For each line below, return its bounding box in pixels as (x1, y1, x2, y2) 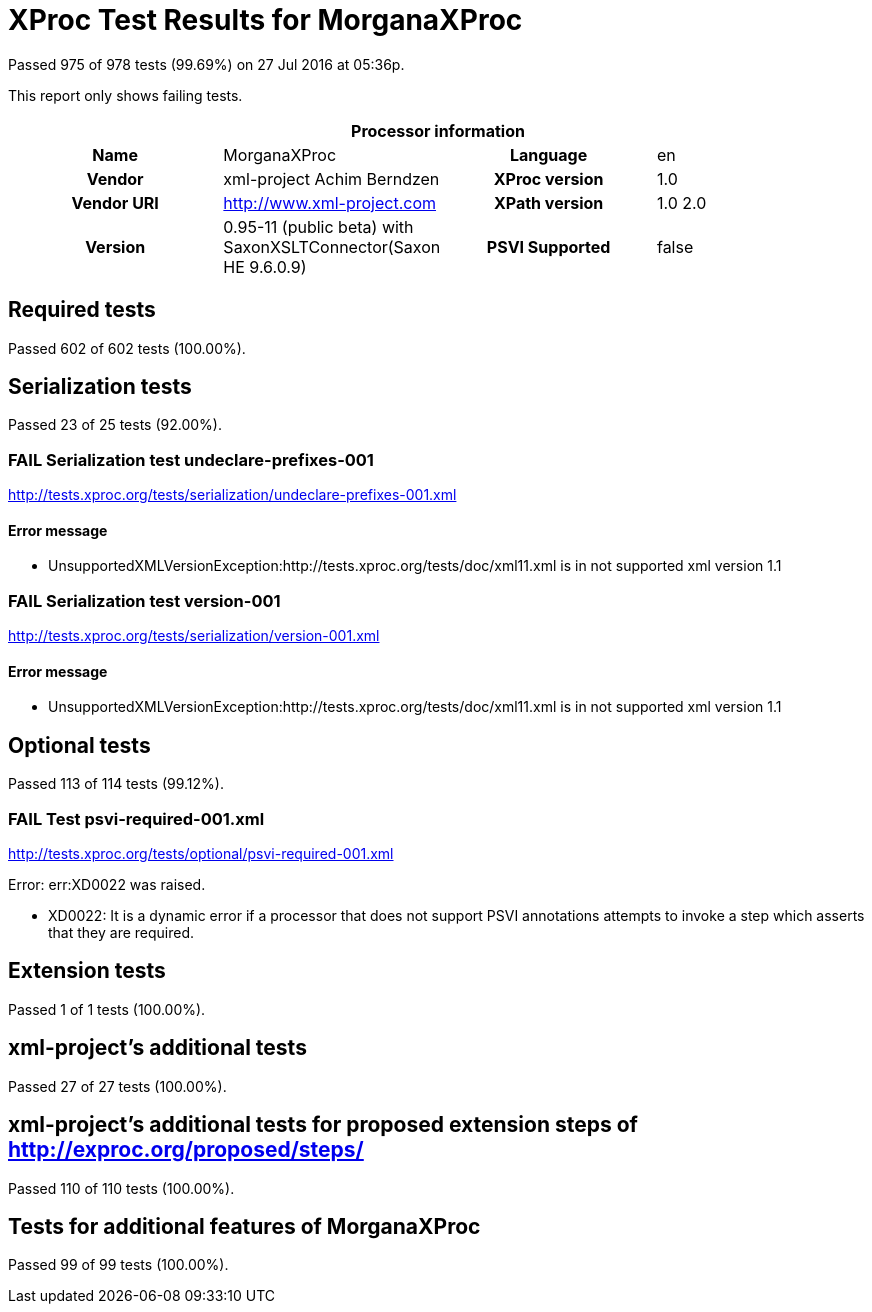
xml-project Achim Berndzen (223, 168, 440, 189)
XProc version (493, 168, 604, 189)
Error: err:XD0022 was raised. (8, 875, 206, 893)
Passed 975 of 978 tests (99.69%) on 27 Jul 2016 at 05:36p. (8, 55, 405, 73)
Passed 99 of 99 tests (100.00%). (8, 1256, 229, 1274)
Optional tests (8, 732, 151, 758)
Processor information (351, 120, 525, 141)
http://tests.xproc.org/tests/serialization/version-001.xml (8, 627, 380, 645)
